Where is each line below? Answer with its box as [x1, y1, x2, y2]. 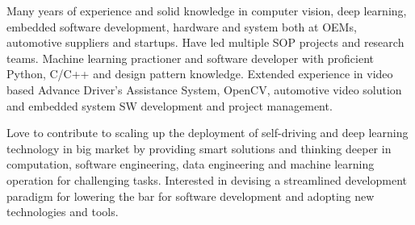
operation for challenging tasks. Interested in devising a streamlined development [6, 171, 407, 188]
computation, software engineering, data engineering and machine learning [6, 156, 375, 173]
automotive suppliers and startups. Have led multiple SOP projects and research [6, 34, 405, 51]
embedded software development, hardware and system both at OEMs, [6, 18, 357, 35]
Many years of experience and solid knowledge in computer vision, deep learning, [6, 2, 407, 19]
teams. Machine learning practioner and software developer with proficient [6, 49, 375, 66]
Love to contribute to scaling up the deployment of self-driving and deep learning [6, 124, 409, 141]
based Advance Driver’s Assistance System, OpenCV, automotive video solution [6, 81, 402, 98]
